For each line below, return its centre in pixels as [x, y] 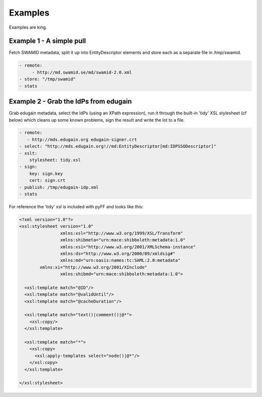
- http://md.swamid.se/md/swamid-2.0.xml [82, 72]
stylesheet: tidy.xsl [55, 160]
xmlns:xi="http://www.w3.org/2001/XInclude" [93, 267]
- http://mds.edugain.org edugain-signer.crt [82, 139]
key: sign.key [46, 173]
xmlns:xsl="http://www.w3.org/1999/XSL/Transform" [122, 233]
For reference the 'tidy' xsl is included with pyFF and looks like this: [76, 206]
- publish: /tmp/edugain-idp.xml [59, 187]
